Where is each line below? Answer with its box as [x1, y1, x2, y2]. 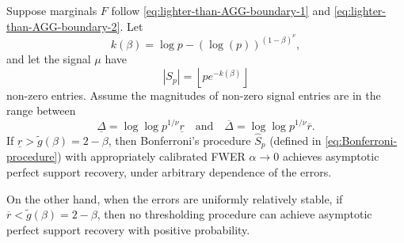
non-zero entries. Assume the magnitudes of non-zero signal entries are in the [6, 86, 381, 103]
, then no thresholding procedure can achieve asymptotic [97, 206, 372, 222]
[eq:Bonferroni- [325, 131, 398, 148]
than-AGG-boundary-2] [6, 17, 120, 34]
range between [6, 102, 76, 119]
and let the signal [6, 51, 91, 67]
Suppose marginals [6, 2, 97, 18]
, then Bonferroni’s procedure [108, 131, 251, 148]
